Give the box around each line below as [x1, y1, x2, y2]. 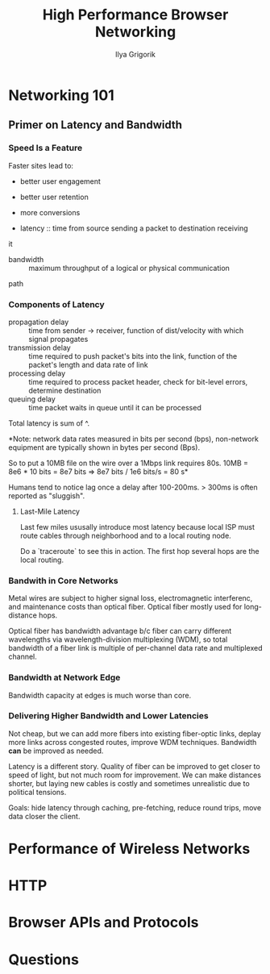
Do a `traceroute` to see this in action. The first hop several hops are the [19, 546, 260, 556]
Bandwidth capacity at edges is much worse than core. [8, 690, 192, 700]
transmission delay [8, 343, 71, 352]
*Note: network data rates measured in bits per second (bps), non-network [8, 434, 260, 443]
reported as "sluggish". [8, 490, 85, 501]
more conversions [19, 207, 81, 217]
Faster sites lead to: [8, 160, 74, 170]
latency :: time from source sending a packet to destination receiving [19, 223, 248, 233]
